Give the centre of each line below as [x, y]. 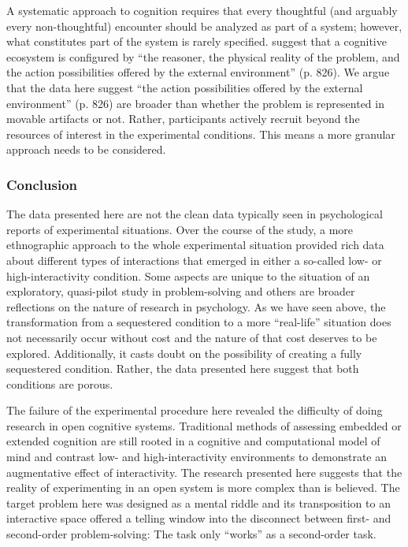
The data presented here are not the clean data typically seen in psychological [195, 214]
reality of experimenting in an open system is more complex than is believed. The [203, 487]
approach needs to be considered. [86, 149]
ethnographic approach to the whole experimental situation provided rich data [195, 245]
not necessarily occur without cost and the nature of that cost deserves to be [192, 337]
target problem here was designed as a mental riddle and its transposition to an [198, 502]
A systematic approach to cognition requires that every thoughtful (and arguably [202, 10]
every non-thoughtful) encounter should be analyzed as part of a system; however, [204, 26]
